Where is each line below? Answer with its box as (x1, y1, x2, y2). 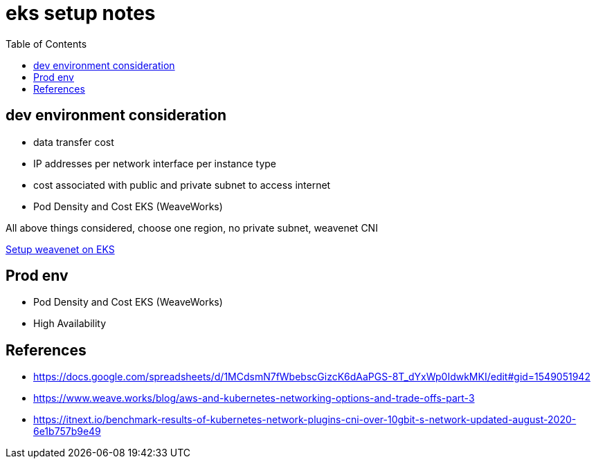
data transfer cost (33, 136, 114, 148)
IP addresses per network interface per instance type (33, 157, 276, 169)
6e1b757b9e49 (33, 425, 101, 438)
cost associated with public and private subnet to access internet (33, 178, 331, 191)
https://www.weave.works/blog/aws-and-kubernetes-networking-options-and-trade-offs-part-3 (33, 392, 475, 405)
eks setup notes (6, 1, 156, 25)
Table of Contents (6, 37, 87, 50)
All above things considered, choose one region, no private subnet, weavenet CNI (6, 221, 378, 234)
